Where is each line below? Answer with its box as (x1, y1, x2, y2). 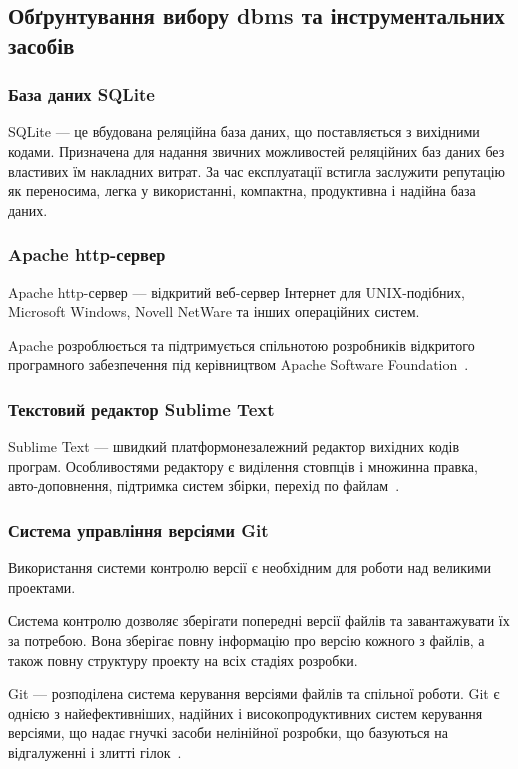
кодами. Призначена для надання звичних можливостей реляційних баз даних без (8, 140, 505, 161)
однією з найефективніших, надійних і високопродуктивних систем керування (8, 702, 483, 723)
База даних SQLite (8, 82, 155, 107)
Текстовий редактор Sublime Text (8, 396, 275, 421)
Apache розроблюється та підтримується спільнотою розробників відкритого (8, 334, 475, 355)
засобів (8, 29, 75, 60)
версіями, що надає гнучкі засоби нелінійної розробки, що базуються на (8, 722, 449, 743)
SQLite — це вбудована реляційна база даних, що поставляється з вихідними (8, 121, 480, 142)
